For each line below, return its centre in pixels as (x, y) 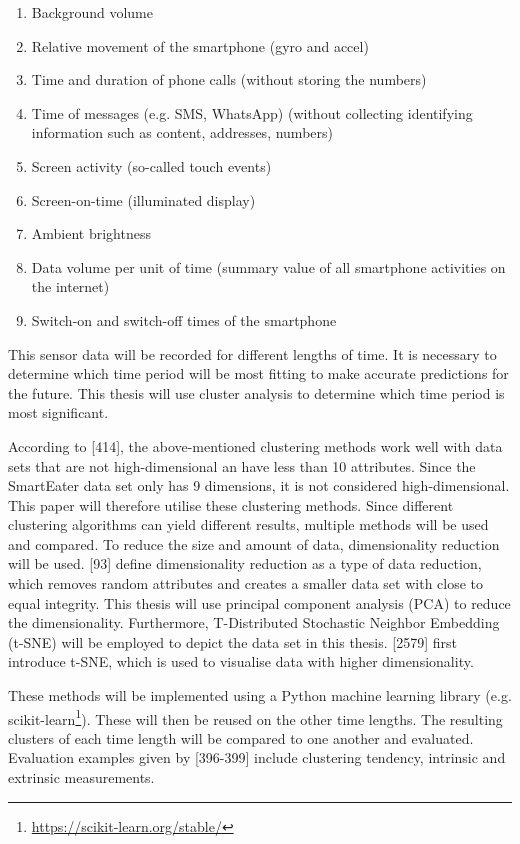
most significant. (58, 412)
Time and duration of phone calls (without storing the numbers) (229, 79)
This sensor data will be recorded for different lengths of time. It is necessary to (252, 353)
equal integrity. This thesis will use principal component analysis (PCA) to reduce (259, 602)
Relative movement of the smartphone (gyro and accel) (200, 45)
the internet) (70, 286)
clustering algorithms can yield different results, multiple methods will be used (248, 524)
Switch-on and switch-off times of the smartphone (184, 319)
